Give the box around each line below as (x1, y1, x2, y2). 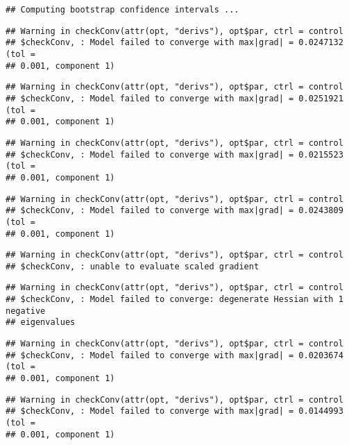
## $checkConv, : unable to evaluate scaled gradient (6, 261, 259, 271)
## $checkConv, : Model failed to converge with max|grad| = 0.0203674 (6, 350, 343, 360)
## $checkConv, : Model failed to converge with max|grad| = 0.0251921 (6, 93, 343, 103)
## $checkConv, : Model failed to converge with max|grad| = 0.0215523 (6, 149, 343, 160)
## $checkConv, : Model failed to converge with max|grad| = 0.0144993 (6, 406, 343, 417)
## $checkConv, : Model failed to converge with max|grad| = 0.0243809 (6, 205, 343, 216)
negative (6, 305, 46, 316)
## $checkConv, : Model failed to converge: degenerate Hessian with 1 (6, 294, 343, 305)
